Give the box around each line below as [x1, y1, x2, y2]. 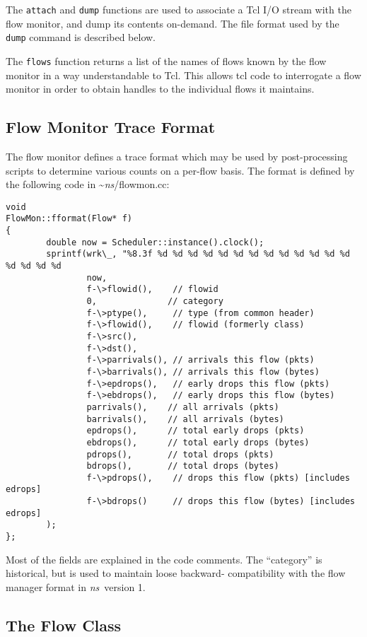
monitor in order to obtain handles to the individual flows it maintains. [6, 81, 315, 96]
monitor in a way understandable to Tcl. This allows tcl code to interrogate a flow [6, 67, 361, 82]
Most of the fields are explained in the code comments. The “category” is [6, 551, 322, 566]
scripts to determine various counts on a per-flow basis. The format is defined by [6, 163, 355, 177]
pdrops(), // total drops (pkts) [86, 449, 274, 460]
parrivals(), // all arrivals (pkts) [86, 402, 279, 412]
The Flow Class [6, 614, 122, 636]
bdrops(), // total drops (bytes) [86, 461, 279, 472]
